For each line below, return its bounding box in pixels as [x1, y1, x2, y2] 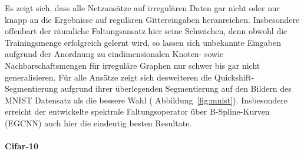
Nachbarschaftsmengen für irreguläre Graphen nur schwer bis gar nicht [5, 59, 260, 71]
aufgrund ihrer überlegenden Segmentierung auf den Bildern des [60, 82, 292, 95]
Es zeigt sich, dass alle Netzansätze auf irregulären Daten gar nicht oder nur [5, 2, 280, 14]
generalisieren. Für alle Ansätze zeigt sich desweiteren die [5, 71, 212, 83]
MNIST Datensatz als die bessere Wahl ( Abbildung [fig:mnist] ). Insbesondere [5, 93, 288, 106]
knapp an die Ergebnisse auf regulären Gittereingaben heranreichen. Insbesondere [5, 13, 300, 25]
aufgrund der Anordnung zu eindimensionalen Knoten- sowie [5, 48, 224, 60]
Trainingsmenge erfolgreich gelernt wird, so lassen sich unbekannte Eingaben [5, 36, 282, 48]
